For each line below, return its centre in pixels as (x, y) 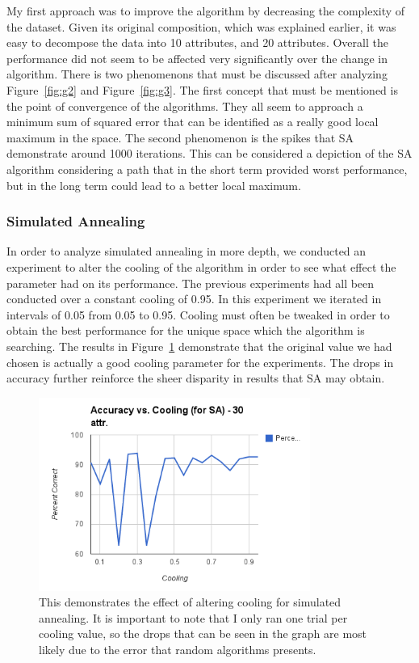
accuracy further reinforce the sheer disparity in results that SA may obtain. (196, 378)
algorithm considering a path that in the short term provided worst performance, (207, 169)
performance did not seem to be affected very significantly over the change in (197, 58)
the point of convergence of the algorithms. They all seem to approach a (185, 106)
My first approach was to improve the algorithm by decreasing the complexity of (206, 11)
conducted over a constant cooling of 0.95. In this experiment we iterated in (194, 299)
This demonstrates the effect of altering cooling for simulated (190, 602)
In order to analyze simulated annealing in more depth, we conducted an (186, 251)
